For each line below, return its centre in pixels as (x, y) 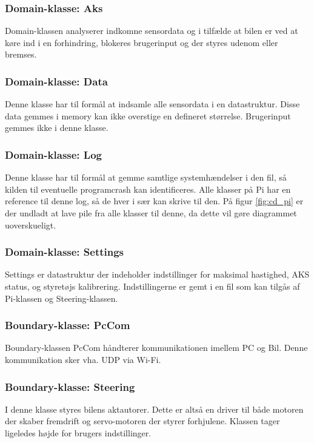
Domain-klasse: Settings (65, 252)
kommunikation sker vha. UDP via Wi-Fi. (83, 359)
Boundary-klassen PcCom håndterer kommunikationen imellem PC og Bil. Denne (156, 348)
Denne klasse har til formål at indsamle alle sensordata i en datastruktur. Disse (152, 104)
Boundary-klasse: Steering (70, 386)
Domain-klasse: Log (53, 154)
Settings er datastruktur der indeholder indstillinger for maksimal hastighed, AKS (157, 274)
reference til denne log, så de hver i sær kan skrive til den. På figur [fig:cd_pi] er (154, 201)
